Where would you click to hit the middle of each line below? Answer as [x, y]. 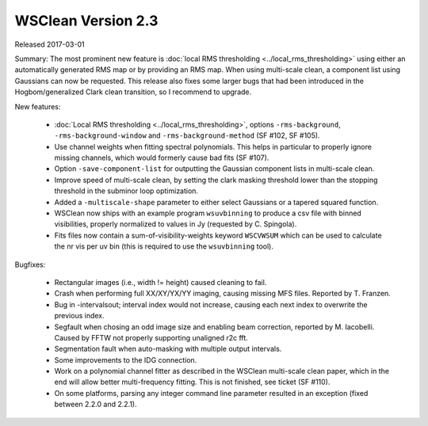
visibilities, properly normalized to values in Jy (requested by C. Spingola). [176, 224]
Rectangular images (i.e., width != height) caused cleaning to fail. [160, 282]
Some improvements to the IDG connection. [126, 359]
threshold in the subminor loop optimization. [126, 191]
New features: [38, 106]
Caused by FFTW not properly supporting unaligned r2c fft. [151, 337]
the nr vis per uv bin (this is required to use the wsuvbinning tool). [164, 246]
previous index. [79, 316]
